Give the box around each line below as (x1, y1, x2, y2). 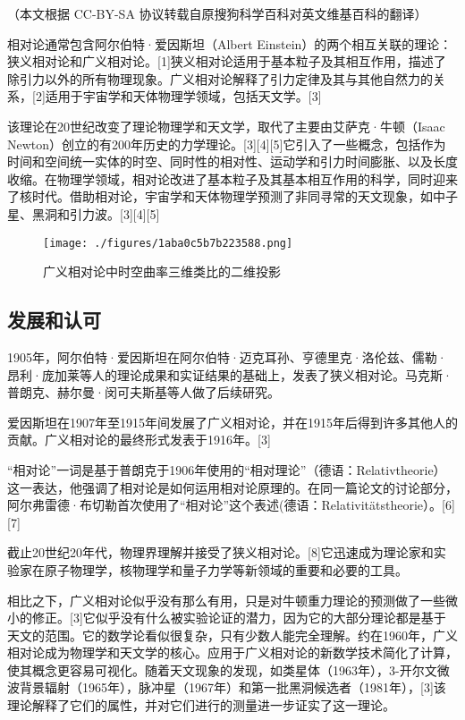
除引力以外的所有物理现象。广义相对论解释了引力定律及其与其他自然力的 (7, 69, 433, 88)
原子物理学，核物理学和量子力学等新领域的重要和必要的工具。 (44, 560, 408, 579)
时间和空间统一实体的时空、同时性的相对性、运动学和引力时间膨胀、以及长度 (7, 152, 458, 171)
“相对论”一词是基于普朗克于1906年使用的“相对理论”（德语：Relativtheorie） (7, 460, 446, 479)
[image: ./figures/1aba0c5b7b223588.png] (43, 236, 293, 250)
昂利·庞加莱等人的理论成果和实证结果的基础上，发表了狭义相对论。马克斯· (7, 365, 452, 384)
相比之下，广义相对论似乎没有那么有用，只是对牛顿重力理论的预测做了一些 (7, 590, 445, 609)
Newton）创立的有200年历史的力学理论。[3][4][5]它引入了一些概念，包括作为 (7, 134, 446, 153)
